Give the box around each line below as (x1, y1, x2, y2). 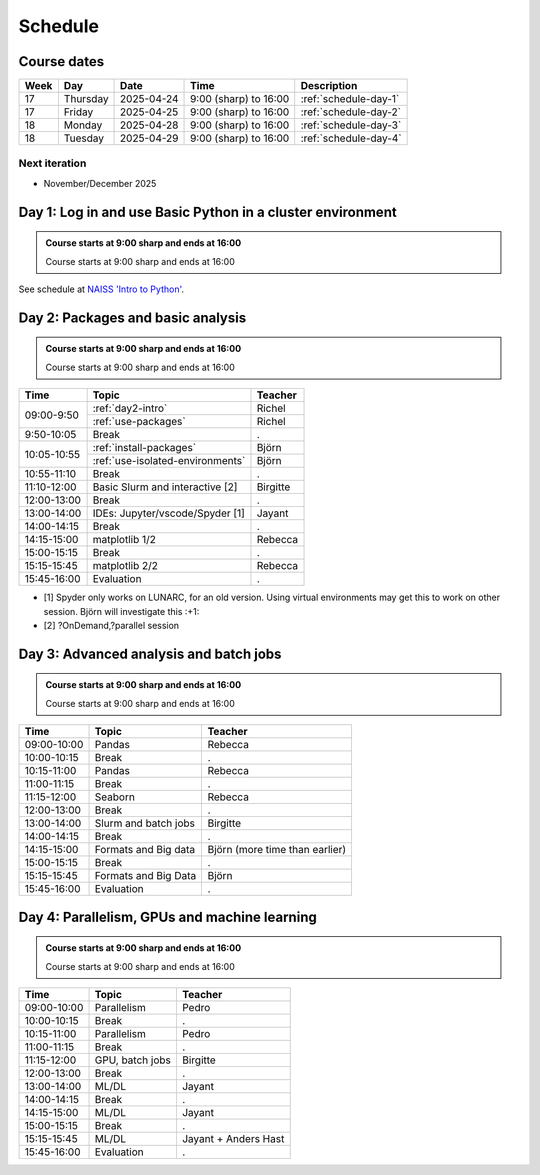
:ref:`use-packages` (92, 415, 186, 429)
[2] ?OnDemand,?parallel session (43, 619, 180, 631)
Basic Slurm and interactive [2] (92, 480, 238, 494)
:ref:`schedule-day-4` (300, 131, 402, 145)
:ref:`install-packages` (92, 441, 197, 455)
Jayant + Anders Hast (181, 1131, 285, 1145)
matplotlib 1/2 (92, 533, 157, 547)
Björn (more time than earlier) (207, 843, 347, 857)
